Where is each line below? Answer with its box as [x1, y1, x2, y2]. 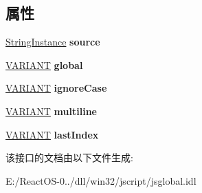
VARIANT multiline [5, 103, 97, 118]
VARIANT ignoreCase [5, 81, 107, 95]
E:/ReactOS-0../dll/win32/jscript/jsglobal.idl [5, 173, 197, 187]
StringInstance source [5, 34, 100, 49]
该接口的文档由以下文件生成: [5, 150, 133, 165]
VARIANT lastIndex [5, 127, 99, 141]
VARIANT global [5, 57, 83, 72]
